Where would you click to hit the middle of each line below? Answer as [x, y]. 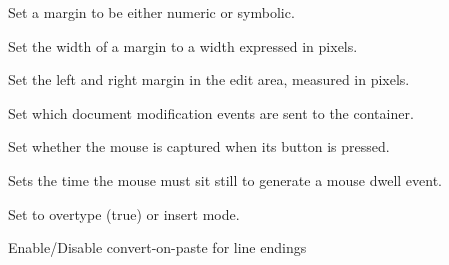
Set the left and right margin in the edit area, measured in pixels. [209, 79]
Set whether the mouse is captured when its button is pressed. [199, 146]
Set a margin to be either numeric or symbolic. [151, 12]
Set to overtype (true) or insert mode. [124, 213]
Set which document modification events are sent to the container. [211, 112]
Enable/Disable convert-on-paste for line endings [157, 247]
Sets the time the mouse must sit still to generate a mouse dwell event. [225, 179]
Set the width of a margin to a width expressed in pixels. [183, 45]
